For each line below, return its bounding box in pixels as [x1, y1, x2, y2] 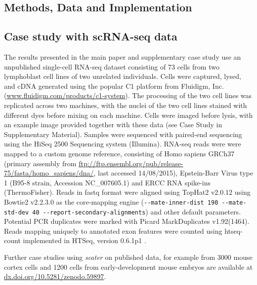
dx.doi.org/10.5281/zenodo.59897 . [4, 271, 106, 282]
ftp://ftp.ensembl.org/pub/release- [79, 158, 183, 168]
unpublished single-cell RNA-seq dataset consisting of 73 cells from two [4, 61, 219, 71]
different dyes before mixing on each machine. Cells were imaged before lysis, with [4, 109, 253, 120]
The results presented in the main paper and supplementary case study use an [4, 51, 241, 62]
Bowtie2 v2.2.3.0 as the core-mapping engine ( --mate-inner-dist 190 [4, 196, 218, 207]
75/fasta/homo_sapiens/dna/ [4, 168, 94, 178]
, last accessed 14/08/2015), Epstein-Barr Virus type [93, 168, 253, 178]
